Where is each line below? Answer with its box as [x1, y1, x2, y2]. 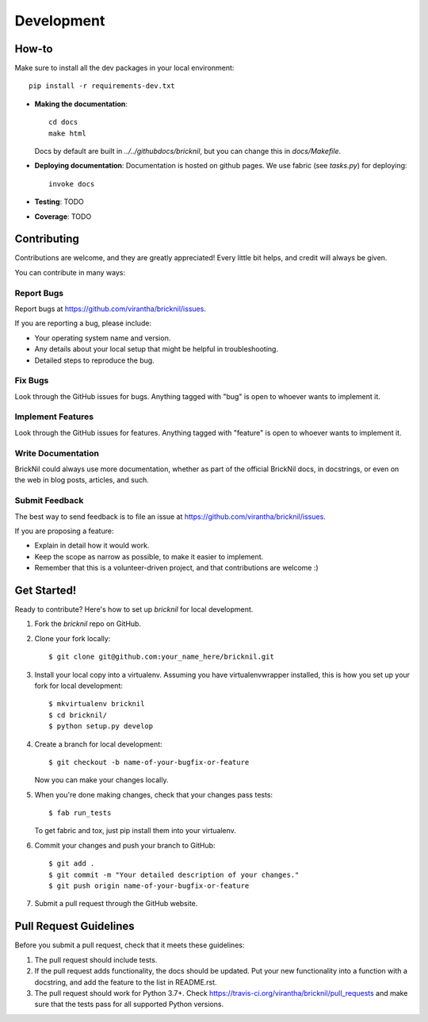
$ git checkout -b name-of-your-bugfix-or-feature [48, 758, 250, 766]
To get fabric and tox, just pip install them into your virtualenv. [34, 826, 237, 836]
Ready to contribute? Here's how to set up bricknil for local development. [14, 605, 254, 614]
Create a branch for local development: [34, 739, 162, 749]
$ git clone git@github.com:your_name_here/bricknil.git [48, 652, 275, 662]
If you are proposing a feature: [14, 526, 114, 536]
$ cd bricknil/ [48, 710, 108, 720]
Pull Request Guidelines [14, 920, 135, 933]
